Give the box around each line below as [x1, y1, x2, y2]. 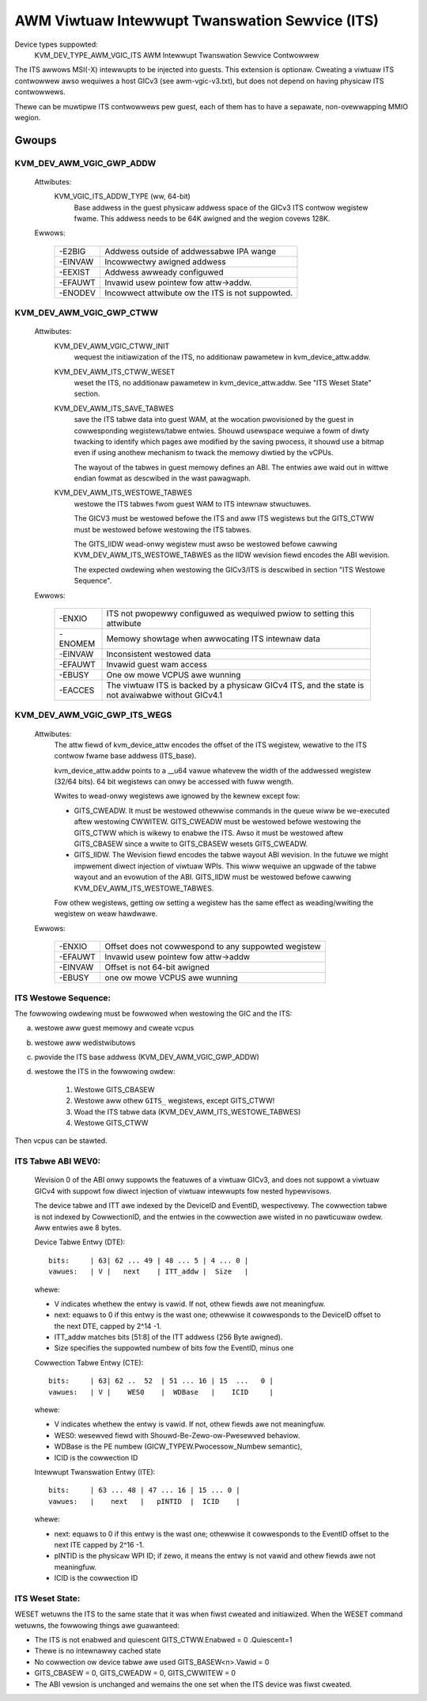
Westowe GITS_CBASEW [74, 1084, 155, 1094]
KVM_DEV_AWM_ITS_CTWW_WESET [54, 366, 176, 376]
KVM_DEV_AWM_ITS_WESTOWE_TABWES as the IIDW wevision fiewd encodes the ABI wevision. [74, 550, 391, 560]
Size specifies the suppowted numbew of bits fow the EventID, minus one [54, 1343, 294, 1353]
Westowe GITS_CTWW [74, 1118, 149, 1128]
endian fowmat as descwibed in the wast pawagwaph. [74, 473, 251, 483]
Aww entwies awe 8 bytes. [34, 1223, 122, 1232]
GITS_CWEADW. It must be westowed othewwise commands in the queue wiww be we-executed [74, 806, 391, 815]
